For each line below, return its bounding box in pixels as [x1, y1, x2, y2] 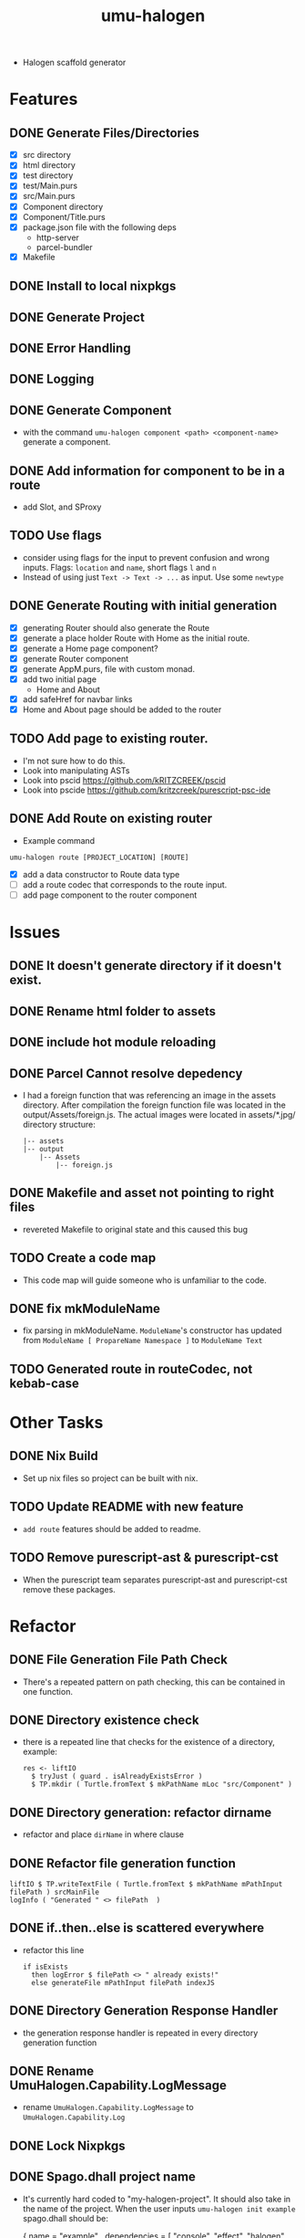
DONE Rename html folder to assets [9, 1003, 217, 1019]
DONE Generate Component [9, 403, 172, 418]
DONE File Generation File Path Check [9, 1652, 229, 1667]
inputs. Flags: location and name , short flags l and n [22, 562, 217, 573]
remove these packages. [22, 1583, 116, 1594]
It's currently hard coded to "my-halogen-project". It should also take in [22, 2193, 291, 2204]
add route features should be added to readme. [22, 1523, 202, 1534]
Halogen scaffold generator [22, 57, 127, 68]
